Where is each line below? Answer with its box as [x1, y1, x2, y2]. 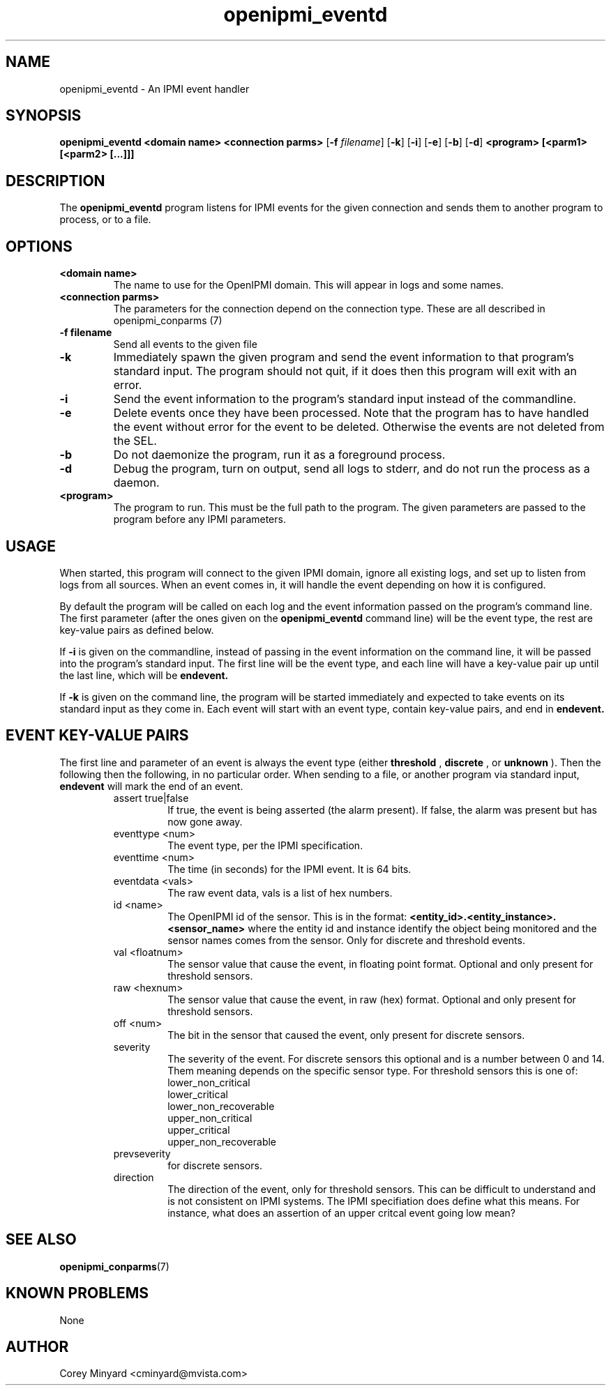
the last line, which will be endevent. [59, 669, 229, 681]
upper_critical [167, 1123, 230, 1136]
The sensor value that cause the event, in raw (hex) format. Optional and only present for [167, 993, 576, 1005]
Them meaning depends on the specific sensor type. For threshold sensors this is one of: [167, 1064, 578, 1077]
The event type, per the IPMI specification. [167, 839, 363, 851]
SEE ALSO [6, 1231, 77, 1249]
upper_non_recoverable [167, 1135, 277, 1148]
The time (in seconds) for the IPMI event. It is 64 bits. [167, 862, 412, 875]
